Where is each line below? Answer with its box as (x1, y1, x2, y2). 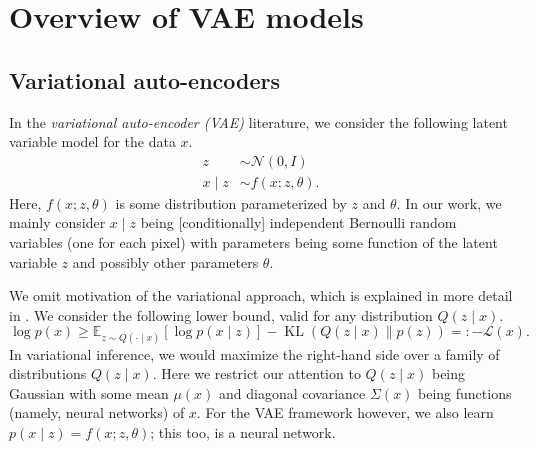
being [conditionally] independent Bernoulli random (140, 212, 457, 233)
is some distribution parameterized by (115, 192, 347, 213)
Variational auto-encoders (9, 64, 281, 95)
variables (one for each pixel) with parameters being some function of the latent (9, 232, 498, 253)
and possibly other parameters (72, 251, 259, 272)
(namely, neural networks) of (9, 402, 185, 423)
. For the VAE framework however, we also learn (196, 402, 494, 423)
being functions (418, 382, 512, 403)
